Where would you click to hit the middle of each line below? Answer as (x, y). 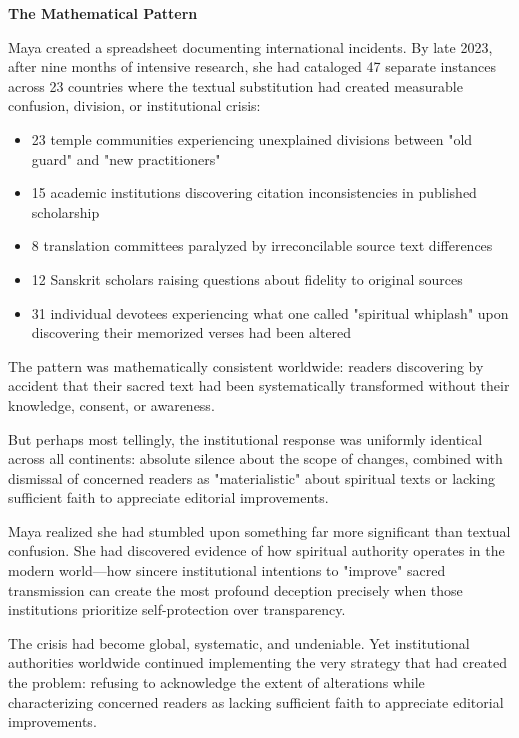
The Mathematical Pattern (103, 13)
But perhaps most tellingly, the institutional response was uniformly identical (245, 438)
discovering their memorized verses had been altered (191, 332)
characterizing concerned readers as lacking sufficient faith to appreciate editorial (256, 701)
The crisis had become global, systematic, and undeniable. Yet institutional (239, 642)
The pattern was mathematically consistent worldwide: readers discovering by (246, 365)
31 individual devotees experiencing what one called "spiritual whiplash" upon (270, 312)
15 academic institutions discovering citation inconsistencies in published (254, 192)
